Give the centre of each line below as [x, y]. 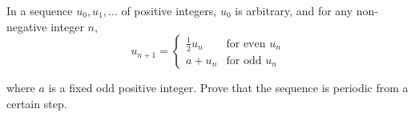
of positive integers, [169, 10]
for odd [244, 61]
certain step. [37, 103]
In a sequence [40, 10]
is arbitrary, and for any [294, 10]
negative [27, 26]
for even [246, 44]
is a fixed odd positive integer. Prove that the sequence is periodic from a [228, 88]
